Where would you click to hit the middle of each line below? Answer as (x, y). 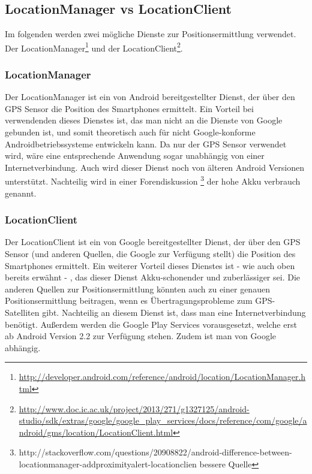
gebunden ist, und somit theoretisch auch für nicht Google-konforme (130, 132)
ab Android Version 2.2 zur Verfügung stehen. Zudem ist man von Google (141, 336)
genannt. (21, 193)
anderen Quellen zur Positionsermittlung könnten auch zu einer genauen (137, 289)
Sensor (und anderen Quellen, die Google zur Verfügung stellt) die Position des (150, 254)
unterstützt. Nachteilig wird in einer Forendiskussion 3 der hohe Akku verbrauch (153, 180)
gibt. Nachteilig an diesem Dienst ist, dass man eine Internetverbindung (174, 313)
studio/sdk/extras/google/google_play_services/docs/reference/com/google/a (163, 420)
